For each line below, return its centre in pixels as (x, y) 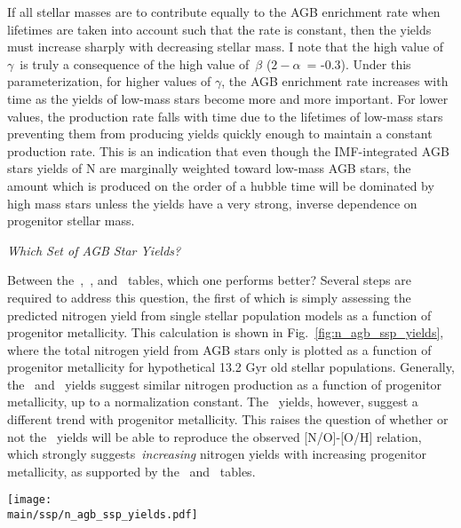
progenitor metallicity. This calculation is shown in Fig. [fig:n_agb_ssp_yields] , (226, 332)
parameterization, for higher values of (109, 81)
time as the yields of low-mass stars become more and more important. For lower (228, 98)
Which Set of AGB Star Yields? (94, 250)
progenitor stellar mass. (71, 221)
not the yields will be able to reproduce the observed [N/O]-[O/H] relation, (215, 436)
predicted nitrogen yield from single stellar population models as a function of (219, 315)
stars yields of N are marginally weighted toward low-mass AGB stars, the (209, 168)
